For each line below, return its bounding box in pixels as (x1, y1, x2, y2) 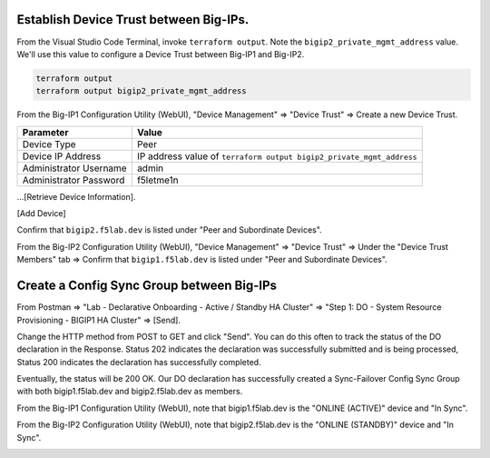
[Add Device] (16, 208, 67, 219)
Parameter (22, 125, 69, 138)
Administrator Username (22, 162, 127, 174)
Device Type (22, 137, 76, 150)
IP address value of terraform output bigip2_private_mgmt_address (136, 150, 417, 163)
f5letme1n (136, 174, 179, 186)
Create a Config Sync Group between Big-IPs (16, 278, 277, 294)
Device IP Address (22, 150, 102, 163)
